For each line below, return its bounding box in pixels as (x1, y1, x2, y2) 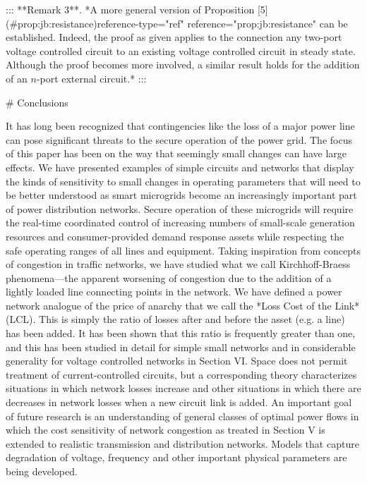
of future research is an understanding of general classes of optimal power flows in (6, 408, 359, 423)
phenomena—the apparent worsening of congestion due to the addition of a (6, 270, 332, 285)
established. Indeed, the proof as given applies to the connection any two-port (6, 30, 342, 44)
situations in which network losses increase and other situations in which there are (6, 381, 361, 396)
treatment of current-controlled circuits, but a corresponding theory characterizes (6, 367, 357, 381)
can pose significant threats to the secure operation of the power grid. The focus (6, 132, 352, 147)
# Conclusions (6, 94, 68, 109)
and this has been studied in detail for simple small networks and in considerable (6, 339, 356, 354)
